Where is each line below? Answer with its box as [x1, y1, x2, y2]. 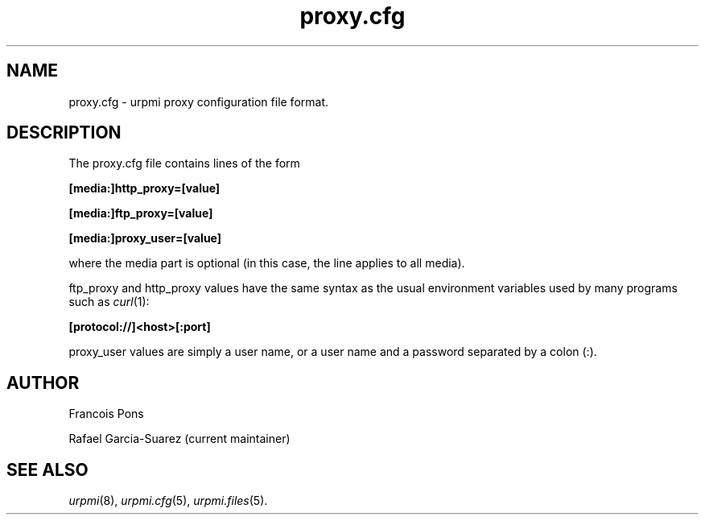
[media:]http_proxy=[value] [68, 181, 221, 196]
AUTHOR [6, 372, 80, 393]
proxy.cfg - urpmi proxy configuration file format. [68, 94, 329, 109]
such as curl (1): [68, 295, 150, 309]
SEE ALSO [6, 459, 89, 480]
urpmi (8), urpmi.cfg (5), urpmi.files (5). [68, 494, 268, 508]
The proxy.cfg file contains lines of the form [68, 156, 300, 171]
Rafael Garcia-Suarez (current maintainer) [68, 432, 291, 446]
